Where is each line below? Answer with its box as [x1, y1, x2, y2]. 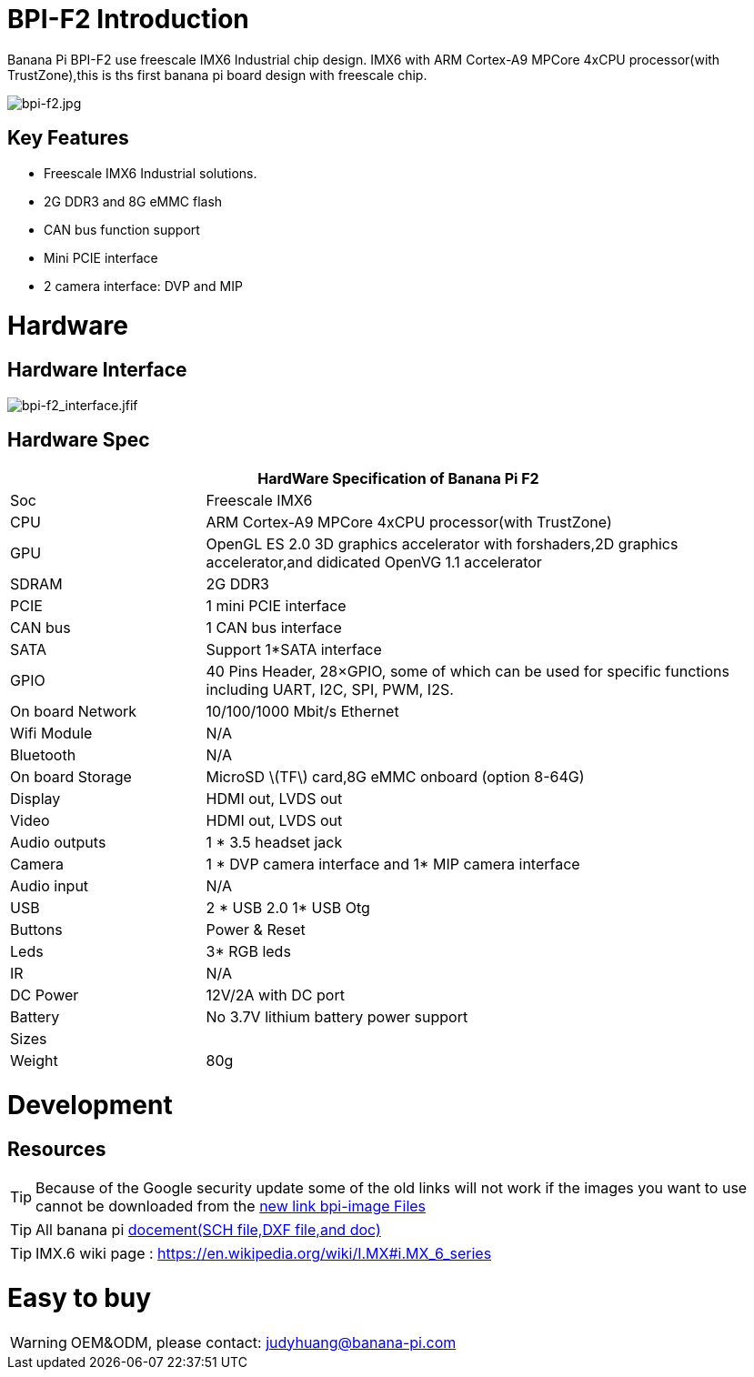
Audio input [10, 877, 89, 896]
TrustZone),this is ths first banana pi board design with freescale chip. [7, 66, 427, 83]
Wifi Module [10, 724, 93, 743]
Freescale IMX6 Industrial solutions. [44, 165, 257, 181]
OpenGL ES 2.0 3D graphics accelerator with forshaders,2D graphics [206, 535, 679, 554]
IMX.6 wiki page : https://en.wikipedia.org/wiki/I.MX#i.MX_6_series [35, 1244, 492, 1263]
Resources [7, 1137, 106, 1161]
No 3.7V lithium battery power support [206, 1008, 468, 1027]
